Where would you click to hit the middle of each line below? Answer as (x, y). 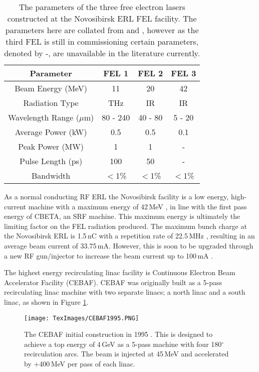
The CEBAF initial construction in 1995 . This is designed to (118, 334)
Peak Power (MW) (51, 146)
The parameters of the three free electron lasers (102, 7)
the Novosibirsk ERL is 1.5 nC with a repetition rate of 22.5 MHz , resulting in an (129, 236)
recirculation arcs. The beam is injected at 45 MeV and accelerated (126, 354)
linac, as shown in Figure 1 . (46, 301)
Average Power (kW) (51, 132)
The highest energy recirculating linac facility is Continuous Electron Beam (120, 272)
